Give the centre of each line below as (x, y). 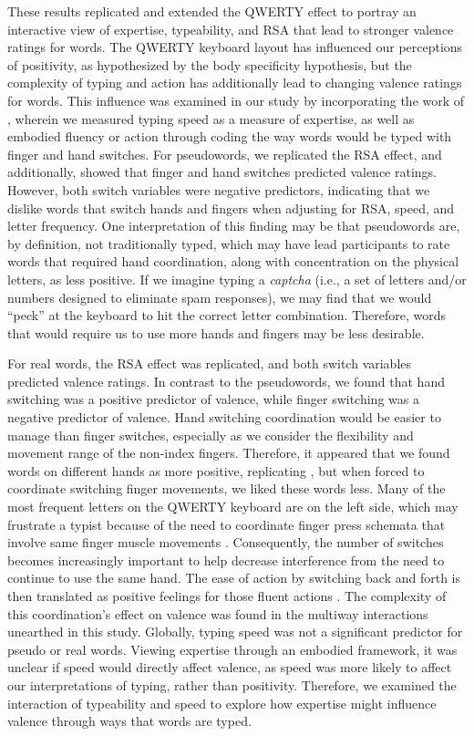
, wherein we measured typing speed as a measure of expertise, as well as (211, 118)
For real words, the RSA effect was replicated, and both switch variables (210, 363)
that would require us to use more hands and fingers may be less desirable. (216, 332)
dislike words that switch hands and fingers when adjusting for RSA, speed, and (231, 207)
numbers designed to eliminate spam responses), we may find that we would (220, 297)
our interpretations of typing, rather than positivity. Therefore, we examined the (232, 684)
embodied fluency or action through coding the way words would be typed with (230, 136)
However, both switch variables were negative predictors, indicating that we (219, 189)
